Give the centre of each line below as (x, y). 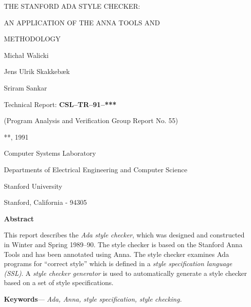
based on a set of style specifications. (59, 282)
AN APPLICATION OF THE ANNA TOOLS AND (82, 22)
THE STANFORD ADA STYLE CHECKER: (72, 6)
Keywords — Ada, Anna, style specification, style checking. (93, 298)
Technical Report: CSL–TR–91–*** (60, 104)
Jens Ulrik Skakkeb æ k (37, 71)
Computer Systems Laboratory (50, 153)
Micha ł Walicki (26, 55)
